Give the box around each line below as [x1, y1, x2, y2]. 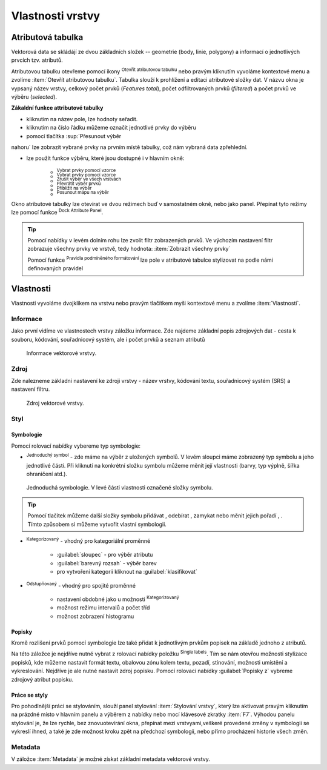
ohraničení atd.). [26, 470, 68, 477]
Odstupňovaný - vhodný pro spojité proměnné [26, 580, 136, 589]
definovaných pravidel [27, 265, 84, 272]
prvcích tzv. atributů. [11, 56, 63, 64]
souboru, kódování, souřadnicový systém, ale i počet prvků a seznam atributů [11, 336, 205, 343]
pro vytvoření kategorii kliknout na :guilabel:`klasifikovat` [56, 568, 198, 576]
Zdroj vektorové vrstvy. [26, 399, 84, 407]
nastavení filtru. [11, 385, 50, 393]
